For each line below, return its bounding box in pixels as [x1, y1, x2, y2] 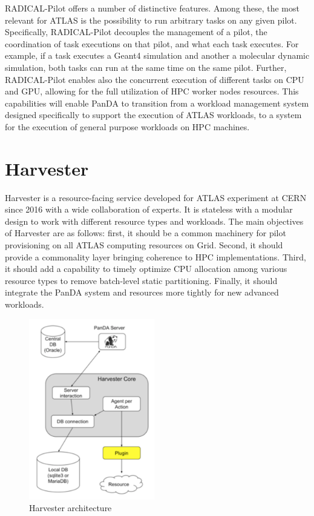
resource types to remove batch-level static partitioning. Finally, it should [5, 274, 278, 286]
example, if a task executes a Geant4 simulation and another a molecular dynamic [5, 49, 310, 62]
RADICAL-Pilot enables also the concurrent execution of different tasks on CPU [5, 73, 304, 85]
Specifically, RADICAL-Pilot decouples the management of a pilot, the [5, 25, 267, 38]
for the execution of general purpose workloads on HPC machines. [5, 120, 250, 133]
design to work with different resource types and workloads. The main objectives [5, 214, 304, 227]
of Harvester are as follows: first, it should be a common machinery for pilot [5, 227, 286, 239]
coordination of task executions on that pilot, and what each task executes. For [5, 37, 299, 50]
